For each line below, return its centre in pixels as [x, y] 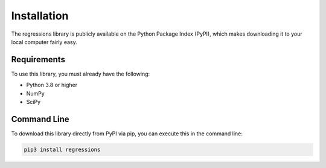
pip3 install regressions [62, 149]
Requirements [38, 60]
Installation [40, 16]
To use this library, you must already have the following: [81, 74]
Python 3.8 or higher [52, 85]
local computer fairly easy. [44, 42]
